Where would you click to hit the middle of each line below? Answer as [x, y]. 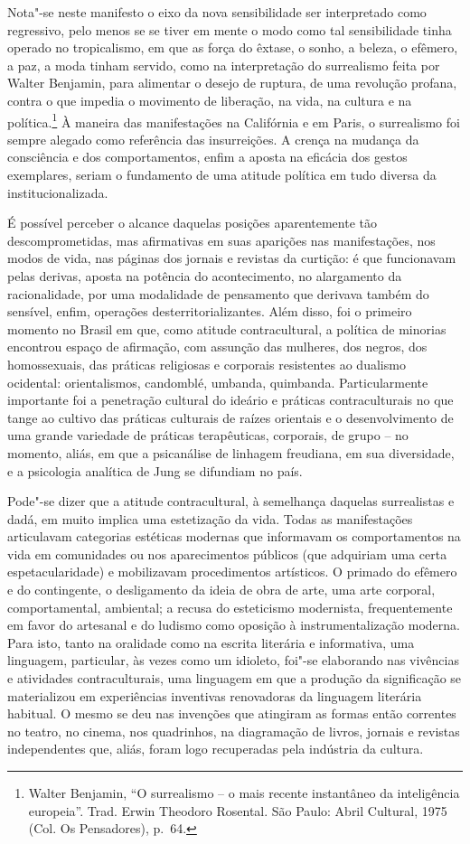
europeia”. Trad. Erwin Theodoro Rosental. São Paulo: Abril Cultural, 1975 [238, 810]
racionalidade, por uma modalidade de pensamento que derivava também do [218, 293]
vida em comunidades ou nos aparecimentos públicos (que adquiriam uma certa [227, 553]
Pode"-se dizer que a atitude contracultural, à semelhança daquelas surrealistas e [231, 501]
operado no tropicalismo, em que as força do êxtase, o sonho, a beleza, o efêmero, [233, 47]
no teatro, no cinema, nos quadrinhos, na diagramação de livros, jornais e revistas [234, 731]
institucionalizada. [58, 192]
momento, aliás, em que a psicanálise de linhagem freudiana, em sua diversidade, [231, 452]
